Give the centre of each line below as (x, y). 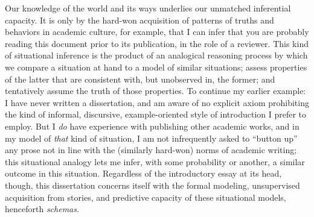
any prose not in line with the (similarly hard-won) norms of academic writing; (151, 150)
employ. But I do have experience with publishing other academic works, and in (152, 126)
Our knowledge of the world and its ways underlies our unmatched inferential (148, 8)
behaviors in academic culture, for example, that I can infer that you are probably (157, 32)
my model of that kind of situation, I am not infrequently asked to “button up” (151, 138)
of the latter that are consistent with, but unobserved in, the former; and (140, 79)
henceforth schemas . (42, 209)
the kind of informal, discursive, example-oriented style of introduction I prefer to (156, 114)
